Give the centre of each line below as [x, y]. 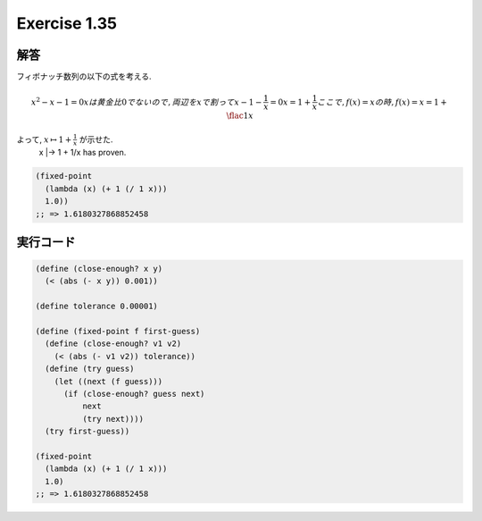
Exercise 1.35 [67, 23]
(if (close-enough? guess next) [134, 394]
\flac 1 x [240, 116]
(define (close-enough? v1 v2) [113, 344]
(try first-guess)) [87, 432]
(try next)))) [113, 419]
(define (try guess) [90, 369]
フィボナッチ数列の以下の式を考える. [84, 77]
